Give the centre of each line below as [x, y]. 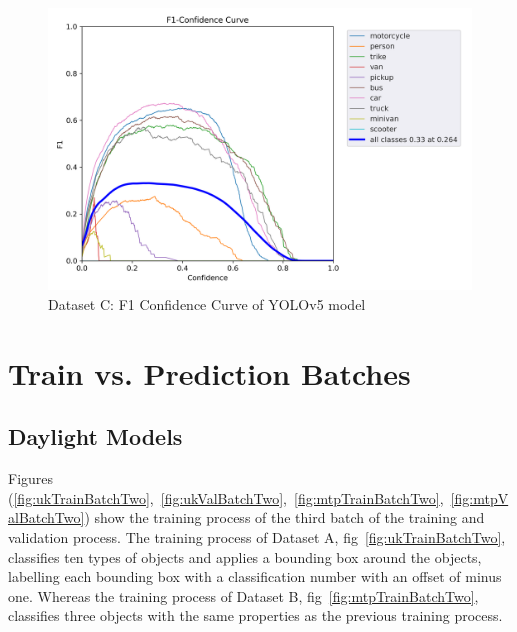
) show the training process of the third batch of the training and [284, 517]
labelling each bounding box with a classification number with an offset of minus [255, 576]
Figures [31, 478]
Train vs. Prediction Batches [209, 372]
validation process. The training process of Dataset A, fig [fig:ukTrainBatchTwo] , [257, 536]
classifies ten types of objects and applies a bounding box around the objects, [245, 556]
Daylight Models [95, 436]
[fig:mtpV [479, 497]
